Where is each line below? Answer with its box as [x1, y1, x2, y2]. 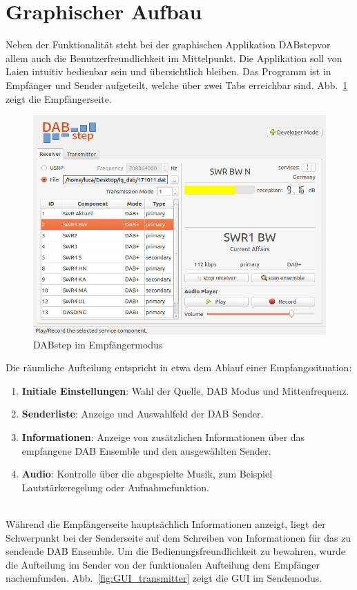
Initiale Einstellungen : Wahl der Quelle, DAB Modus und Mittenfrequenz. [21, 383, 349, 397]
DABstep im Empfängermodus [33, 337, 163, 351]
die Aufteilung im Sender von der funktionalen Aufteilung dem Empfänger [6, 557, 320, 571]
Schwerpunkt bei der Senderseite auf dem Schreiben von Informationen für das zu [6, 530, 351, 544]
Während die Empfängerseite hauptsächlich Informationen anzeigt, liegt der [6, 517, 326, 531]
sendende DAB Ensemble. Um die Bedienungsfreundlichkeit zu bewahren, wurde [6, 544, 345, 558]
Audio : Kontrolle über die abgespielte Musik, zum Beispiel [21, 466, 273, 481]
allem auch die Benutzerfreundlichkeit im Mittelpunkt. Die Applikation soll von [6, 50, 342, 65]
